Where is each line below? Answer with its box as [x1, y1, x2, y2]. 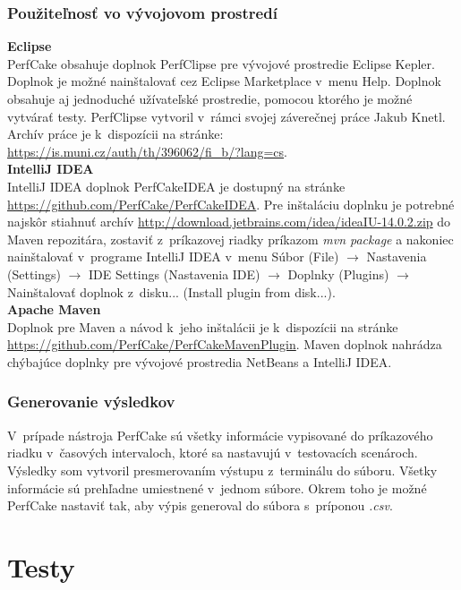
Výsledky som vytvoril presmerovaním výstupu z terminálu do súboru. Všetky [7, 460, 438, 479]
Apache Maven [7, 300, 101, 319]
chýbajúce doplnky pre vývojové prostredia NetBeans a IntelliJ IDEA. [7, 352, 392, 371]
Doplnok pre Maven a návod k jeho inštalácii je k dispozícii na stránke [7, 317, 398, 336]
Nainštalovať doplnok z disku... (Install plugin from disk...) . [7, 282, 336, 301]
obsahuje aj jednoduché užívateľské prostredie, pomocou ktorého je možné [7, 90, 413, 107]
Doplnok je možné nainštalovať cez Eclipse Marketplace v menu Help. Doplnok [7, 72, 441, 90]
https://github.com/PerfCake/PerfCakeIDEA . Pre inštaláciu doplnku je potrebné [7, 194, 455, 213]
